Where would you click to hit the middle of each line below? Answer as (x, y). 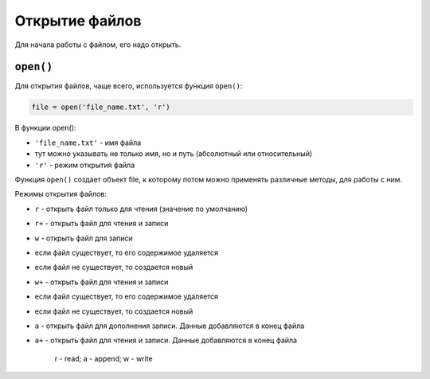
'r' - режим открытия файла (85, 165)
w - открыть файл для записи (84, 238)
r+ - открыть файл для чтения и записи (102, 224)
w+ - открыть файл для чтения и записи (102, 282)
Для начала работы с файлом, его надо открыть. (98, 45)
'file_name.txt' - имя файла (88, 143)
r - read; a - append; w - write (104, 358)
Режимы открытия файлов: (61, 194)
